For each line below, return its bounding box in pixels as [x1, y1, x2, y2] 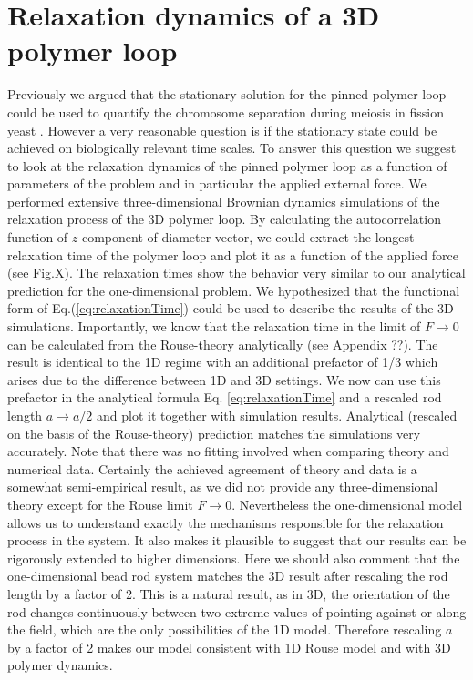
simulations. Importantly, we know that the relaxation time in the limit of [7, 317, 421, 336]
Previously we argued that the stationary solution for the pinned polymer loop [7, 85, 447, 104]
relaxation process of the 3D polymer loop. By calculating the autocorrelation [7, 209, 441, 228]
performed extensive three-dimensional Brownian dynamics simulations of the [7, 191, 440, 210]
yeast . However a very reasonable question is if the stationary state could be [7, 120, 437, 139]
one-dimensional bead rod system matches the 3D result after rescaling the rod [7, 566, 448, 585]
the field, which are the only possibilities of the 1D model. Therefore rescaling [7, 620, 442, 639]
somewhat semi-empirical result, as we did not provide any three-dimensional [7, 477, 438, 496]
